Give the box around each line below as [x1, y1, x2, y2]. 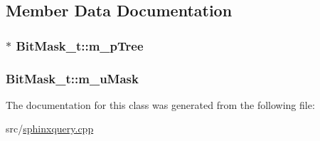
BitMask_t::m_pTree [16, 36, 144, 54]
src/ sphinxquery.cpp [6, 121, 94, 136]
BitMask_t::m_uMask [6, 69, 139, 87]
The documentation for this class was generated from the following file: [6, 97, 315, 112]
